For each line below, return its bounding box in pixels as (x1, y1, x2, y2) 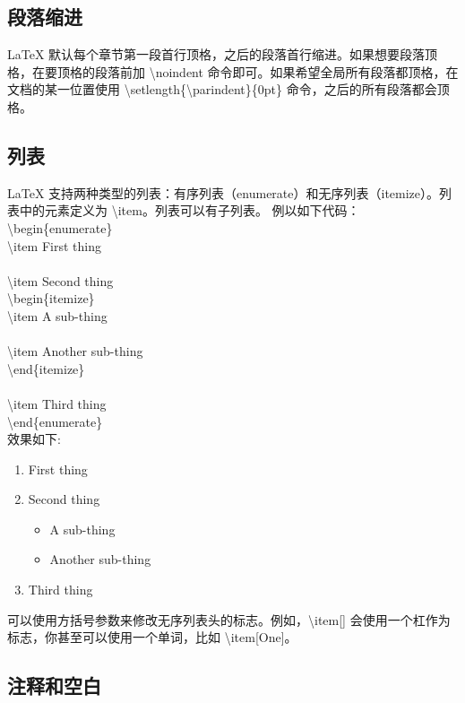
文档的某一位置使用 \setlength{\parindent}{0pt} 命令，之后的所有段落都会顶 (7, 80, 450, 99)
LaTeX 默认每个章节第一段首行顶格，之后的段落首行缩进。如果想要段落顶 (7, 45, 438, 64)
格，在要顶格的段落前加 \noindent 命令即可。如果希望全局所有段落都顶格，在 (7, 62, 459, 81)
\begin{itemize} (7, 289, 95, 308)
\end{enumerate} (7, 412, 103, 430)
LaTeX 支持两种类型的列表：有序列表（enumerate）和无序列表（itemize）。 (7, 183, 440, 202)
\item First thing (7, 236, 101, 255)
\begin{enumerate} (7, 218, 113, 237)
